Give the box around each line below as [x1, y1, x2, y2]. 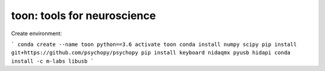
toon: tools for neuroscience [11, 9, 156, 22]
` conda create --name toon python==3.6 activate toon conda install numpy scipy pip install [11, 41, 297, 48]
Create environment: [11, 30, 63, 37]
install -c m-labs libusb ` [11, 57, 94, 64]
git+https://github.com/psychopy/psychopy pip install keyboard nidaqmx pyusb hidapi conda [11, 50, 291, 56]
